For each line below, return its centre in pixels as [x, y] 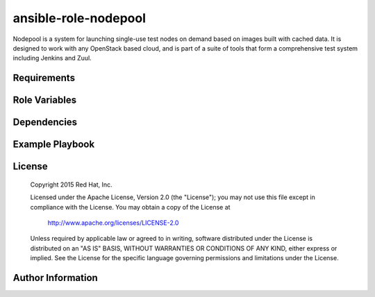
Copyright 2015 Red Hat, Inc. [71, 185]
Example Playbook [54, 145]
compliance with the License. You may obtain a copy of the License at [130, 207]
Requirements [44, 78]
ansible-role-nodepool [79, 18]
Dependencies [45, 122]
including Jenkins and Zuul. [52, 58]
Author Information [56, 278]
